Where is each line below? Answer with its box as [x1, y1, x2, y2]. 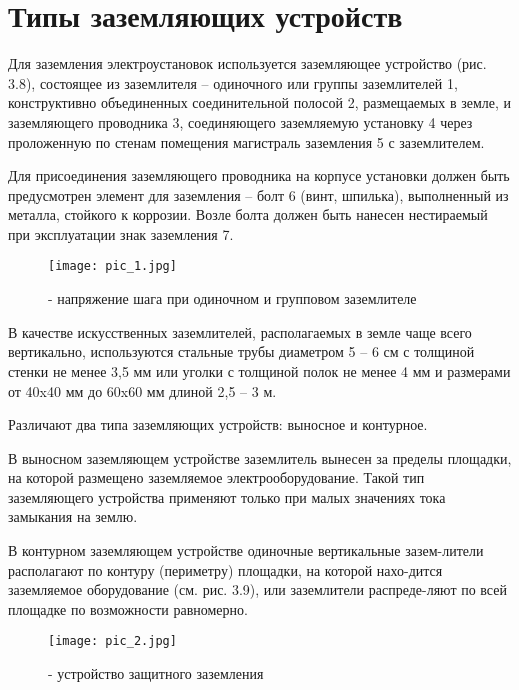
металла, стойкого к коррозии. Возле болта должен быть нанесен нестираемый [8, 204, 488, 225]
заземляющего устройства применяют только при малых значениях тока [8, 486, 446, 507]
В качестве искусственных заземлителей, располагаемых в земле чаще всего [8, 321, 472, 342]
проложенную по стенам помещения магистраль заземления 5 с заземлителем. [8, 131, 485, 152]
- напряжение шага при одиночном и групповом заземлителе [48, 288, 417, 309]
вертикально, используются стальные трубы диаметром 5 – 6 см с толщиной [8, 341, 475, 362]
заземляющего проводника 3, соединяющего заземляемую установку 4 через [8, 111, 473, 132]
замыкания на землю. [8, 506, 138, 527]
